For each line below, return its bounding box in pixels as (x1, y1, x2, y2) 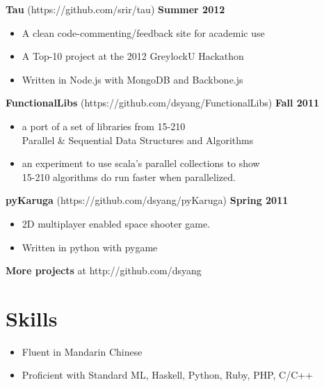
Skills (6, 303, 58, 332)
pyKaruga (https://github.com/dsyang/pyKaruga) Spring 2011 (6, 193, 289, 207)
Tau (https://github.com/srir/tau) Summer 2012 (6, 2, 225, 16)
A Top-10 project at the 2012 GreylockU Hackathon (22, 49, 244, 63)
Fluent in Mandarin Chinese (22, 344, 143, 358)
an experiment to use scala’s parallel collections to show (22, 156, 260, 171)
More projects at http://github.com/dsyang (6, 263, 202, 278)
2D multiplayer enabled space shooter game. (22, 216, 211, 230)
